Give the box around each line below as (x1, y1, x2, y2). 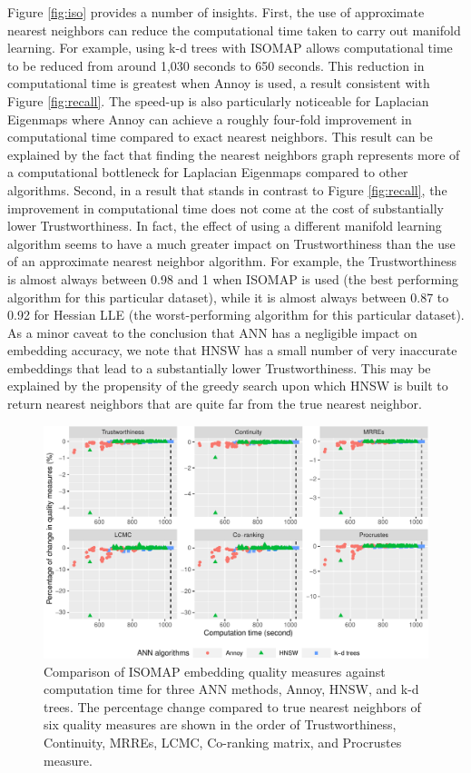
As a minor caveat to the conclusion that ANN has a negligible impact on (7, 322, 417, 342)
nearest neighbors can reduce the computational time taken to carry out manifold (7, 20, 461, 39)
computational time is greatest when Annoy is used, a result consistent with (7, 74, 430, 93)
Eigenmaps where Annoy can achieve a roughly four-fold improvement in (7, 109, 412, 128)
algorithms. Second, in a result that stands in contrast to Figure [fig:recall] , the (7, 180, 447, 199)
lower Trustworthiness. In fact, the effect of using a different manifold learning (7, 216, 442, 235)
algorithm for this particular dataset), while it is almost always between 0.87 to (7, 287, 449, 306)
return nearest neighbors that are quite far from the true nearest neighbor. (7, 394, 422, 413)
